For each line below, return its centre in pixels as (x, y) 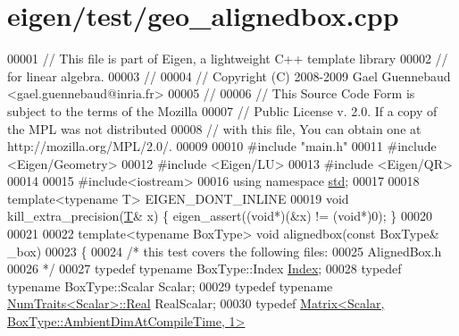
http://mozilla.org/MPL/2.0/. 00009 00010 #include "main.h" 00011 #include (222, 146)
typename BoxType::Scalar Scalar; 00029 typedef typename (170, 286)
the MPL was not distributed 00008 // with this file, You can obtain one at (214, 128)
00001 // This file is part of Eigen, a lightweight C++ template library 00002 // (228, 59)
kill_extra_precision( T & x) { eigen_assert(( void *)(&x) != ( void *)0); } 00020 (220, 216)
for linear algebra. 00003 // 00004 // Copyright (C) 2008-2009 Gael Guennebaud (229, 76)
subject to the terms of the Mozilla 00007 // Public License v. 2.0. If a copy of (222, 110)
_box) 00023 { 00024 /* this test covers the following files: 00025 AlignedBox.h (225, 251)
